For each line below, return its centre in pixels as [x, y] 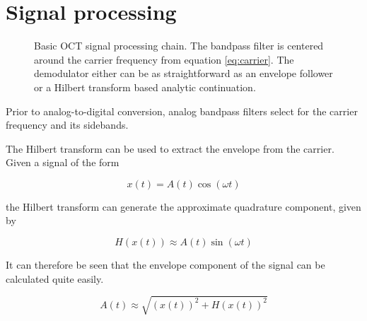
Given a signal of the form [63, 162]
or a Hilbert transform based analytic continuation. [145, 87]
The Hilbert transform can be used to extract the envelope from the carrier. [170, 148]
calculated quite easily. [55, 278]
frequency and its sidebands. [67, 125]
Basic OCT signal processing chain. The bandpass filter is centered [179, 46]
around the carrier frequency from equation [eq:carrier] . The [164, 59]
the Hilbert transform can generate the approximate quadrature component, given [183, 206]
